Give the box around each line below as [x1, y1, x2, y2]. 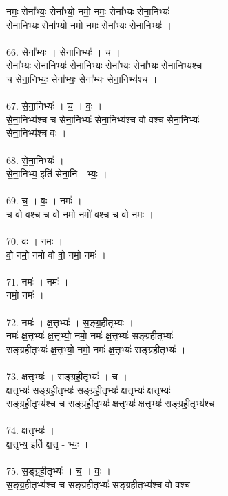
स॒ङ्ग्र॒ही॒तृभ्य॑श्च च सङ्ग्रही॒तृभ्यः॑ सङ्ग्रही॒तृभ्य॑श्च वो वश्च [6, 477, 190, 491]
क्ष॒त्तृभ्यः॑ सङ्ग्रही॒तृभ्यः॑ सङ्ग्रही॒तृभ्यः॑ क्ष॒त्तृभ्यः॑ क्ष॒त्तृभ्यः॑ [6, 382, 171, 397]
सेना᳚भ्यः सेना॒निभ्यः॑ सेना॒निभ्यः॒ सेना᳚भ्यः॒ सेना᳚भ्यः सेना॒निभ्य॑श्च [6, 58, 203, 72]
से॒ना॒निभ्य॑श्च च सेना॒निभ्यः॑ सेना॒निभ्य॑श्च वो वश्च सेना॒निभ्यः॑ [6, 112, 200, 126]
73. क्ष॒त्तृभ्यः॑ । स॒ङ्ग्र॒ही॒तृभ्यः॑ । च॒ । [6, 369, 128, 384]
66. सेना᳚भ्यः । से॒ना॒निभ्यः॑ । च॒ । [6, 44, 121, 59]
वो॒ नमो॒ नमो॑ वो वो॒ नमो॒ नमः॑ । [6, 247, 106, 261]
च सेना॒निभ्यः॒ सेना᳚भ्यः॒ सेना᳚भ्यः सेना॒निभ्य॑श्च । [6, 71, 158, 86]
